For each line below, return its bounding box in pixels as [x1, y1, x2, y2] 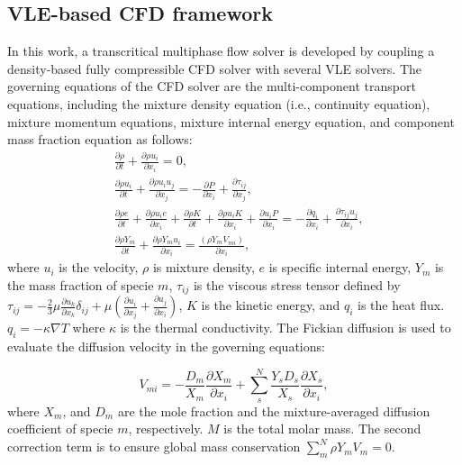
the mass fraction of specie [7, 275, 154, 294]
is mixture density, [152, 258, 255, 277]
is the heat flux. [357, 296, 445, 315]
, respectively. [128, 419, 204, 438]
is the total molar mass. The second [223, 419, 421, 438]
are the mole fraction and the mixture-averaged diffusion [117, 401, 430, 420]
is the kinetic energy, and [201, 296, 340, 315]
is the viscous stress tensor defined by [193, 275, 401, 294]
